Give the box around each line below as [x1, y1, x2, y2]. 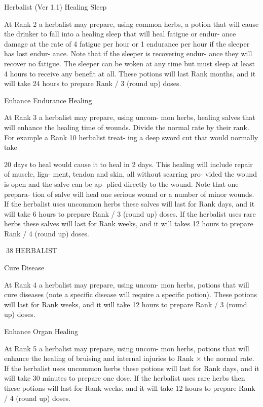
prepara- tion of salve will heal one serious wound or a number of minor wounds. [4, 188, 254, 199]
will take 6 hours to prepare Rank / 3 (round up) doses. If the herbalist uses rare [4, 208, 256, 219]
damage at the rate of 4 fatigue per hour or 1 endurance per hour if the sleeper [4, 38, 250, 49]
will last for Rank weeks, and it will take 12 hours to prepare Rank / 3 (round [4, 299, 247, 309]
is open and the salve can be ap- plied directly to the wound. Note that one [4, 178, 239, 189]
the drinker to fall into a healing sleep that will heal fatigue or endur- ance [4, 28, 236, 39]
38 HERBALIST [6, 245, 58, 256]
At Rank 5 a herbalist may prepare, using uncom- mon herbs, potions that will [4, 343, 249, 353]
